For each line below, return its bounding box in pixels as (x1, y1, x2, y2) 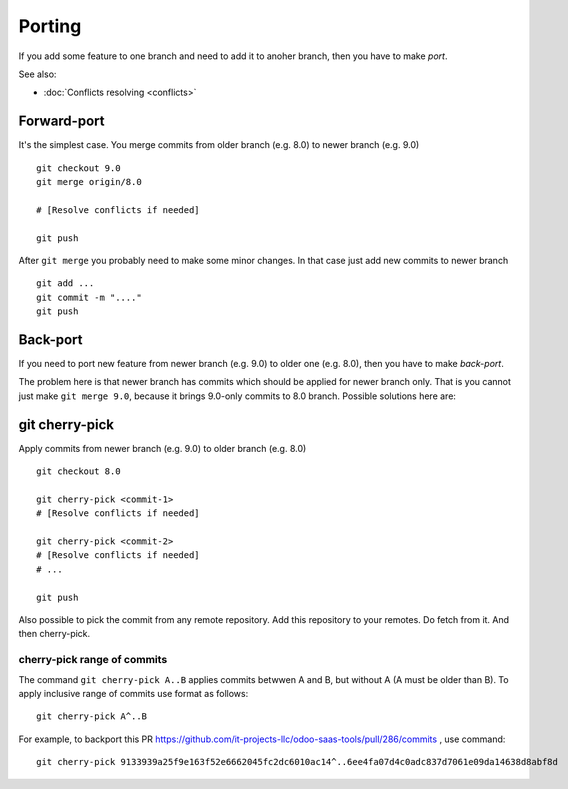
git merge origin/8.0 (36, 176, 142, 188)
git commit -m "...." (36, 291, 142, 303)
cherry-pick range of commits (18, 653, 168, 667)
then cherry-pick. (18, 628, 91, 640)
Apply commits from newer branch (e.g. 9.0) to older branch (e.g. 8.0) (18, 442, 307, 454)
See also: (18, 68, 57, 80)
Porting (18, 15, 82, 37)
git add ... (36, 278, 95, 289)
